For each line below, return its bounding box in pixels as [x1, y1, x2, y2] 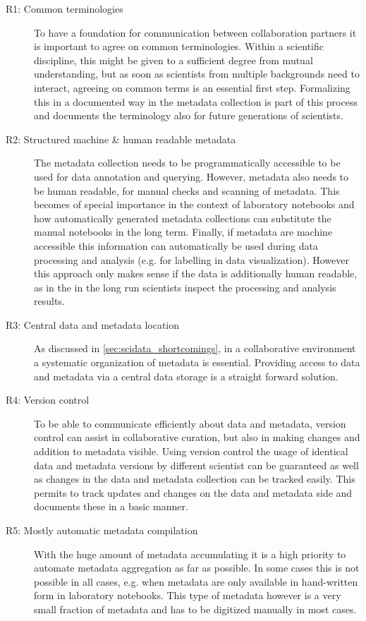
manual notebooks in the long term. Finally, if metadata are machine [34, 224, 333, 239]
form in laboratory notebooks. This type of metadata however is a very [34, 588, 341, 603]
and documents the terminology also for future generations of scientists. [34, 108, 343, 123]
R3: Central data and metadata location [6, 317, 180, 332]
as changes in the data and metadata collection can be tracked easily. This [34, 471, 355, 486]
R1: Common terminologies [6, 1, 123, 16]
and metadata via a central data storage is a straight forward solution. [34, 368, 338, 383]
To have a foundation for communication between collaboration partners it [34, 25, 357, 40]
